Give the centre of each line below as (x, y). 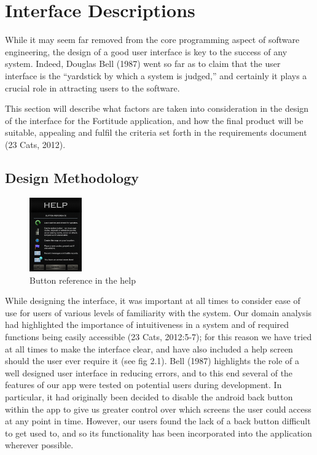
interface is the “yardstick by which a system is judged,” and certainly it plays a (156, 75)
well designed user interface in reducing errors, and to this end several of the (149, 372)
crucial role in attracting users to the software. (92, 87)
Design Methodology (72, 177)
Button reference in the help (83, 280)
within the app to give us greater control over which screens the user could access (158, 409)
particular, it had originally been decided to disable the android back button (149, 396)
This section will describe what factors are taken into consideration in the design (157, 108)
